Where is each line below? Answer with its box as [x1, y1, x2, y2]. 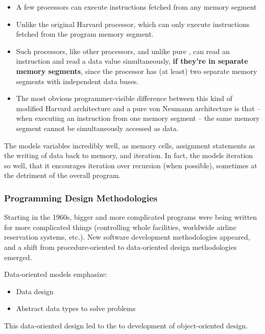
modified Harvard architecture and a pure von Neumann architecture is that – [16, 102, 261, 113]
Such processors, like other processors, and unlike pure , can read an [16, 45, 230, 56]
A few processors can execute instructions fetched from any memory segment [16, 2, 257, 12]
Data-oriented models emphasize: [4, 269, 108, 279]
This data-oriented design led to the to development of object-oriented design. [4, 320, 248, 330]
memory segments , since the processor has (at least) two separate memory [16, 65, 257, 76]
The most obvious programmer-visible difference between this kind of [16, 93, 232, 104]
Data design [16, 286, 54, 296]
